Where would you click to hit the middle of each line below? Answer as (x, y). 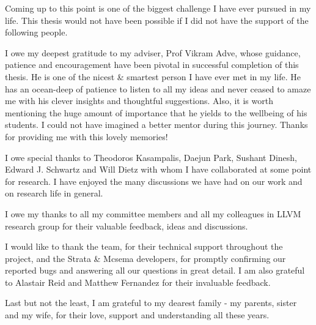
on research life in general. (54, 193)
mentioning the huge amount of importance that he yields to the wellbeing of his (156, 112)
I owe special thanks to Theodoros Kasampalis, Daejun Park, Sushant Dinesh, (151, 157)
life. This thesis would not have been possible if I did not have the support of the (157, 20)
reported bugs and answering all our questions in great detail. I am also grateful (155, 270)
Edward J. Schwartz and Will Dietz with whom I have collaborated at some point (158, 169)
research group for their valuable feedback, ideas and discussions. (127, 226)
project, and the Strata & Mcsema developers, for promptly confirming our (145, 258)
